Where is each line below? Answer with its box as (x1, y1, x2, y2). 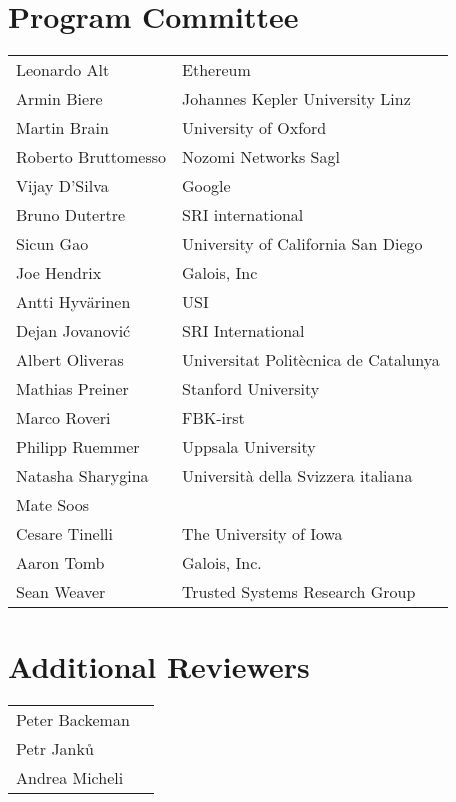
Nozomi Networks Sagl (182, 145, 340, 169)
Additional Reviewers (8, 646, 310, 687)
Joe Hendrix (16, 261, 102, 285)
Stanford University (182, 377, 320, 401)
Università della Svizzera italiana (182, 464, 413, 488)
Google (182, 174, 231, 198)
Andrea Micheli (16, 766, 124, 790)
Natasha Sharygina (16, 464, 149, 488)
